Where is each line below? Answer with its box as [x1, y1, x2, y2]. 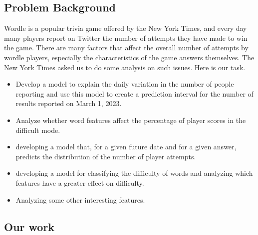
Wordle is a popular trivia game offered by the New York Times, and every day [4, 23, 247, 33]
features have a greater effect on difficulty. [15, 177, 144, 188]
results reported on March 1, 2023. [15, 98, 122, 109]
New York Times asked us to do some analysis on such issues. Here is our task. [4, 62, 246, 72]
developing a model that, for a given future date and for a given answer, [15, 141, 237, 152]
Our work [4, 219, 55, 234]
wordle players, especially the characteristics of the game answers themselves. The [4, 52, 255, 62]
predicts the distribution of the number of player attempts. [15, 151, 196, 161]
